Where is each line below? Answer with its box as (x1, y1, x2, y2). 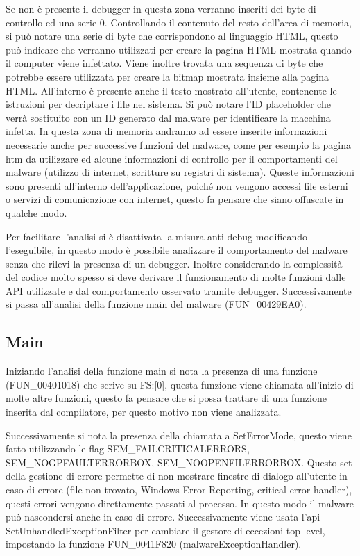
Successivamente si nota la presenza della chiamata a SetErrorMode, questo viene (6, 427, 352, 442)
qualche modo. (6, 205, 67, 220)
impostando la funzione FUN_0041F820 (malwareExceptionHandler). (6, 537, 302, 551)
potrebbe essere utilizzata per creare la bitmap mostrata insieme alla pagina (6, 69, 329, 83)
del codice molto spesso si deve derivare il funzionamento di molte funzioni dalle (6, 270, 346, 284)
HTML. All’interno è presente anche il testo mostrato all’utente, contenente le (6, 83, 337, 97)
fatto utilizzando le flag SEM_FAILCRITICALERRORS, (6, 441, 250, 456)
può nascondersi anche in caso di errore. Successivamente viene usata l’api (6, 509, 320, 524)
